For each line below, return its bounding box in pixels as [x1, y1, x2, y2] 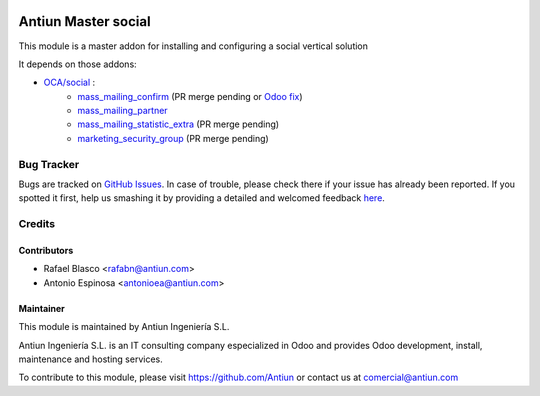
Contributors [18, 244, 74, 256]
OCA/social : [43, 76, 96, 89]
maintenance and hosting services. [18, 353, 164, 365]
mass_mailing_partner [77, 105, 169, 117]
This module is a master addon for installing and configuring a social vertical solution [18, 40, 369, 52]
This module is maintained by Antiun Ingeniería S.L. [18, 321, 230, 333]
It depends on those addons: [18, 58, 137, 70]
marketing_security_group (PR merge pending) [77, 132, 269, 144]
